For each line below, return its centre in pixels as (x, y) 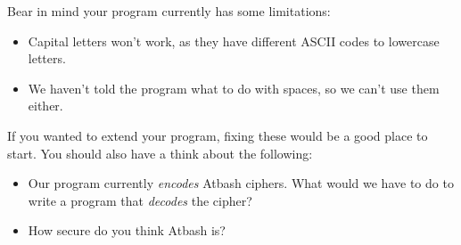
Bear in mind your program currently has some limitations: (169, 11)
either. (45, 106)
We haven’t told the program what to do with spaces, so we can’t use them (234, 88)
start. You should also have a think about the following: (160, 153)
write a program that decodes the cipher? (140, 200)
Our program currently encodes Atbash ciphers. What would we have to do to (241, 183)
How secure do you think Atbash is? (127, 230)
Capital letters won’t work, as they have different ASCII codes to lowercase (234, 41)
